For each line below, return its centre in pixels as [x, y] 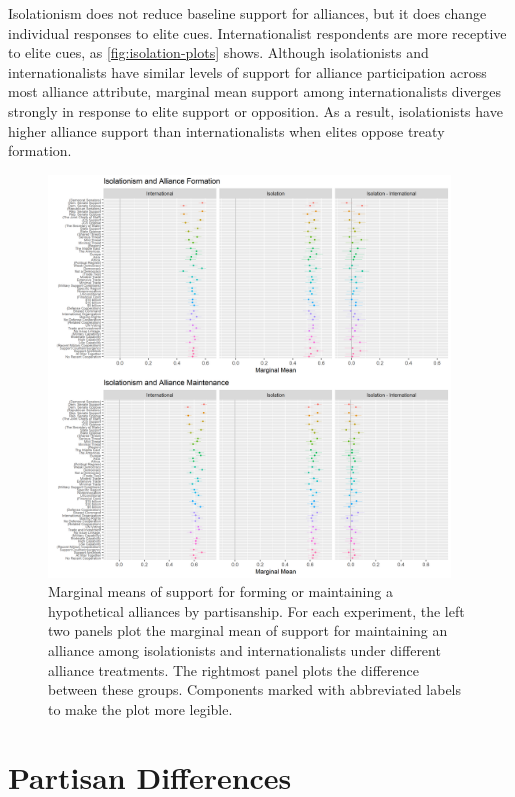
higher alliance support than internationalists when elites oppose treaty [226, 130]
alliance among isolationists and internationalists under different [244, 649]
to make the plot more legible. [140, 708]
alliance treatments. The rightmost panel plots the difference [233, 669]
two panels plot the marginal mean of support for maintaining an [248, 630]
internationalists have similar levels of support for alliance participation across [247, 71]
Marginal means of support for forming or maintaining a [220, 591]
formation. [40, 150]
